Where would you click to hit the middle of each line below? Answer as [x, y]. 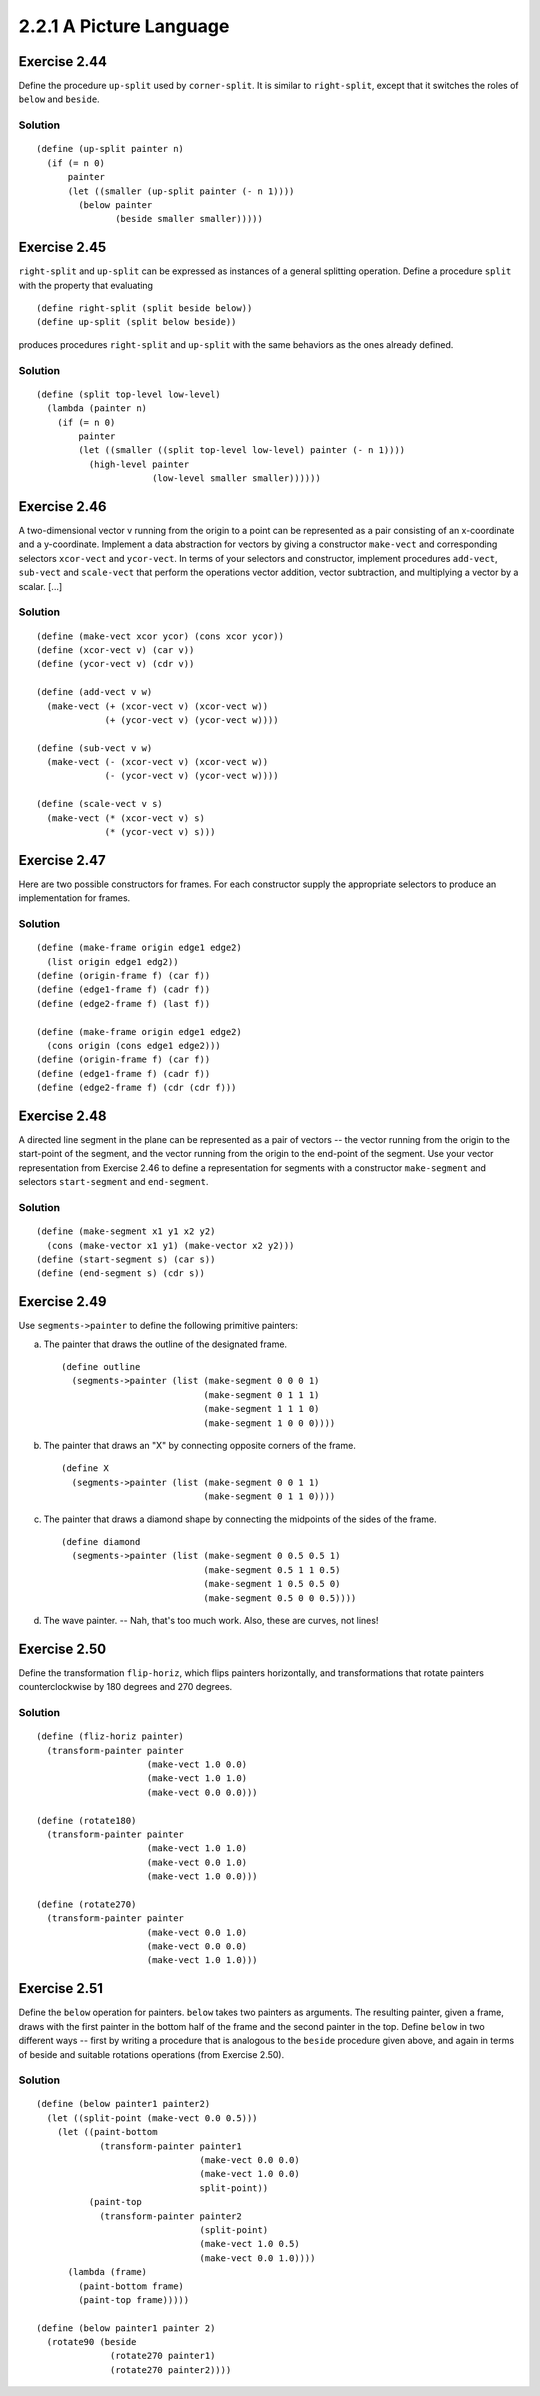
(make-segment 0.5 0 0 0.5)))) [280, 1598]
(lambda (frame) [107, 2272]
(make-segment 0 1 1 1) [261, 1394]
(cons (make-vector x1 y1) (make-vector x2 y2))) [170, 1245]
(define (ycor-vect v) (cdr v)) [115, 664]
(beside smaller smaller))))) [189, 219]
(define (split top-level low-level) [129, 394]
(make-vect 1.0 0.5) [249, 2244]
